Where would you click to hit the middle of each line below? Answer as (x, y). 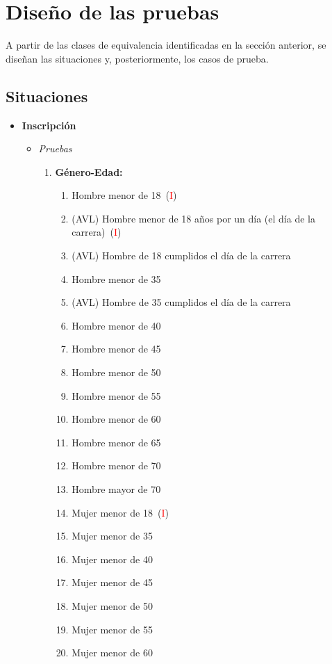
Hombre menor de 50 (116, 372)
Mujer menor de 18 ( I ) (120, 512)
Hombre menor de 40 (116, 325)
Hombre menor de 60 (116, 419)
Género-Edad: (89, 171)
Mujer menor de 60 (112, 653)
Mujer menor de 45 (112, 582)
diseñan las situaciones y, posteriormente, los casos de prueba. (137, 58)
